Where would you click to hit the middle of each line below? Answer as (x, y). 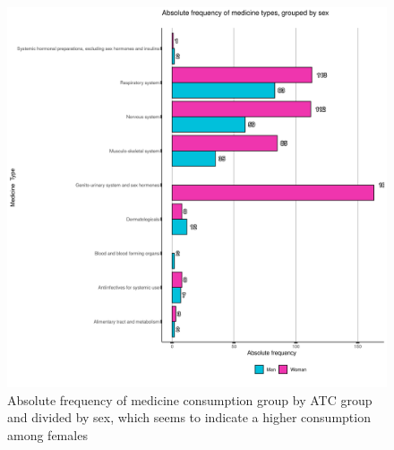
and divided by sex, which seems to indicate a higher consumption (189, 417)
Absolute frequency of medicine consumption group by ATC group (190, 399)
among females (47, 434)
